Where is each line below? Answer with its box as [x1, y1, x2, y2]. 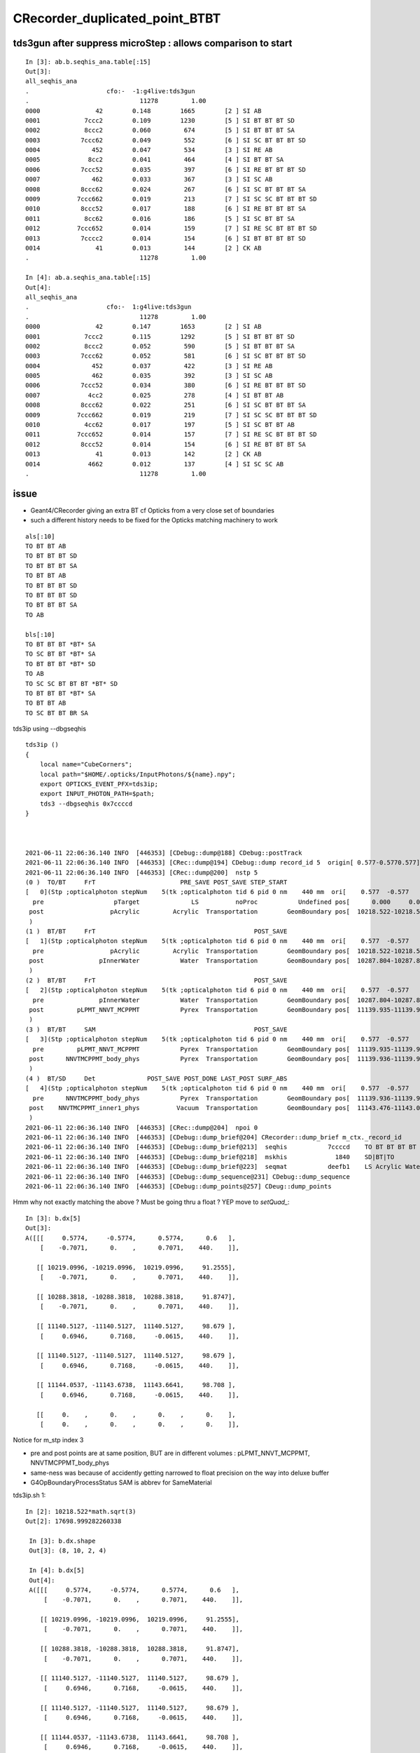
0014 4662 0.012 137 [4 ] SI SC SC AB [25, 460, 284, 468]
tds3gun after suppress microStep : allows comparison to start [13, 37, 293, 49]
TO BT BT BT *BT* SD [25, 660, 96, 668]
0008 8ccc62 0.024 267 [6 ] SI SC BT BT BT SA [25, 185, 306, 193]
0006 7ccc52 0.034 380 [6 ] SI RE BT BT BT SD [25, 381, 306, 389]
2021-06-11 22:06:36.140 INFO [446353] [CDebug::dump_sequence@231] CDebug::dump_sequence [25, 1172, 350, 1181]
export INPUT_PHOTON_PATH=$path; [39, 790, 155, 798]
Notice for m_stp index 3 [13, 1436, 84, 1444]
